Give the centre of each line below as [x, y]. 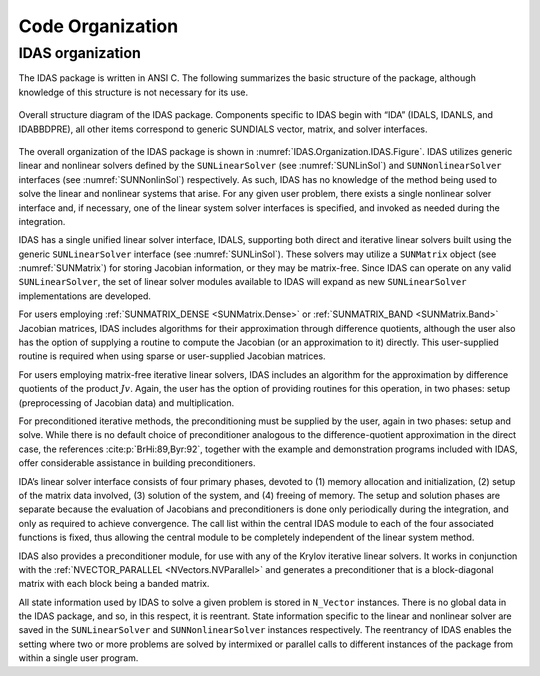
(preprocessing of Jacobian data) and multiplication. [126, 402]
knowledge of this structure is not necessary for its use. [133, 92]
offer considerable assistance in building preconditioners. [137, 463]
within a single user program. [78, 658]
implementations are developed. [85, 296]
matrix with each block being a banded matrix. [114, 584]
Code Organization [98, 26]
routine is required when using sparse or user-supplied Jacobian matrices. [172, 356]
